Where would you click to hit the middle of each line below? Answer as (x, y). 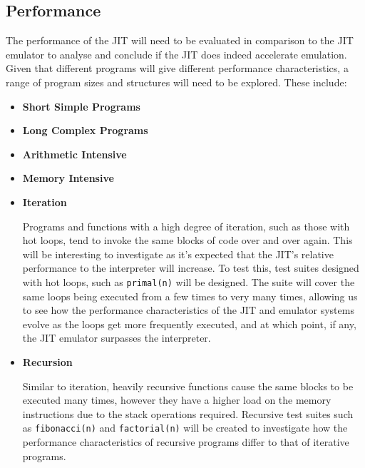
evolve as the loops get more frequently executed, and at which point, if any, (189, 324)
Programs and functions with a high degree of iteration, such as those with (186, 226)
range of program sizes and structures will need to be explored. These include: (176, 82)
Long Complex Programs (85, 130)
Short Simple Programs (81, 106)
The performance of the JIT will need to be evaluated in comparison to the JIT (180, 40)
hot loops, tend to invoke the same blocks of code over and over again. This (187, 240)
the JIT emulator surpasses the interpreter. (117, 338)
